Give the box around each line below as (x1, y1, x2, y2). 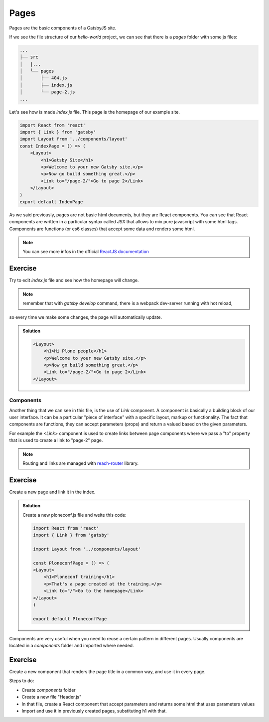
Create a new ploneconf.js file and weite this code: (22, 512, 127, 518)
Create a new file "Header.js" (21, 694, 82, 700)
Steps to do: (9, 678, 34, 684)
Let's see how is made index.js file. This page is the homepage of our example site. (9, 109, 180, 115)
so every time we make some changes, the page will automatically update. (9, 314, 162, 320)
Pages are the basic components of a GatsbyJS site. (9, 25, 117, 31)
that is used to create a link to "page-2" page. (9, 437, 103, 443)
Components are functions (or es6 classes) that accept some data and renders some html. (9, 226, 195, 232)
